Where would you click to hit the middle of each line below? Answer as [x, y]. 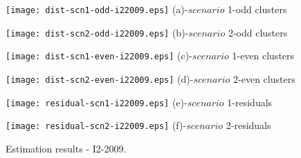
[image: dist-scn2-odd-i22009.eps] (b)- [97, 32]
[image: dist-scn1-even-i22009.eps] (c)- [99, 56]
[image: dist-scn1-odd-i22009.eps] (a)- [97, 9]
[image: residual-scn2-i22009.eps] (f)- [96, 125]
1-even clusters [263, 56]
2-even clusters [264, 78]
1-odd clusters [257, 9]
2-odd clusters [258, 32]
